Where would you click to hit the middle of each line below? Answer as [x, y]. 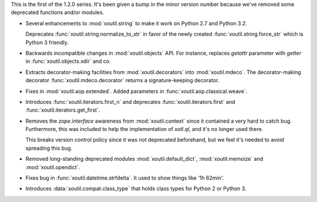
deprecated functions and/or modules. [58, 12]
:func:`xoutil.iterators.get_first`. [63, 110]
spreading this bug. [49, 148]
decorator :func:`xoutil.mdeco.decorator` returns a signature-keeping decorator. [122, 80]
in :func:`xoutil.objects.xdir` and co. [68, 61]
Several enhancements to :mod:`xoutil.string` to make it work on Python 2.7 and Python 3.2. [136, 23]
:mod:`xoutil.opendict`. [53, 167]
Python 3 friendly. [47, 42]
